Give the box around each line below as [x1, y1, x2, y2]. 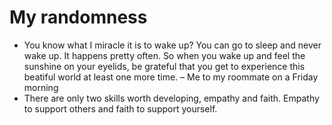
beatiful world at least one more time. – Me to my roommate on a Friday [23, 71, 319, 83]
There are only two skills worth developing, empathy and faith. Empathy [23, 92, 320, 104]
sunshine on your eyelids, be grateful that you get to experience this [23, 60, 306, 72]
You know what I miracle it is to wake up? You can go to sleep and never [23, 39, 322, 51]
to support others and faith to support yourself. [23, 102, 218, 115]
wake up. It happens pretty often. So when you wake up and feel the [23, 49, 306, 61]
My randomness [9, 6, 148, 29]
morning [23, 81, 59, 93]
